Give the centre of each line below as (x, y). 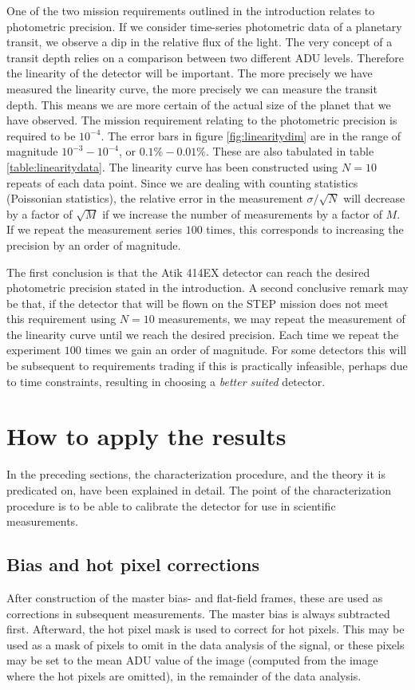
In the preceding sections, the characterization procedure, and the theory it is (196, 474)
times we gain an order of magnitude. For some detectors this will (246, 350)
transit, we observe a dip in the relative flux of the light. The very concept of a (200, 42)
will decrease (374, 198)
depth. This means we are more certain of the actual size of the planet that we (199, 104)
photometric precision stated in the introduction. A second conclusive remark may (207, 288)
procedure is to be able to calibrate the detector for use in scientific (171, 505)
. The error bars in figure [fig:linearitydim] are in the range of (251, 135)
